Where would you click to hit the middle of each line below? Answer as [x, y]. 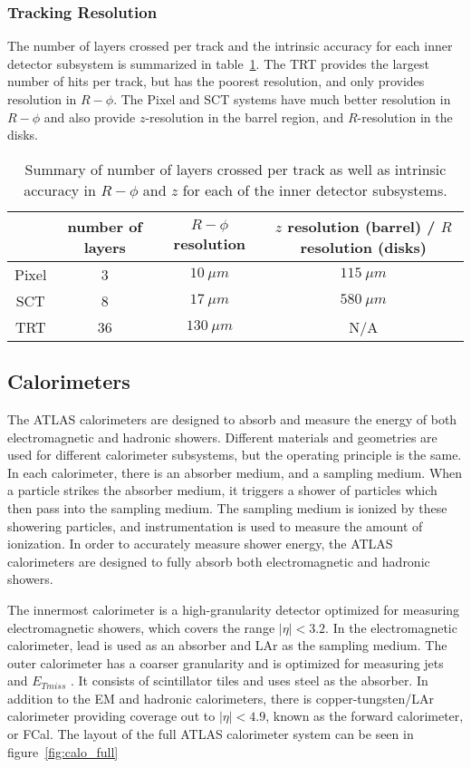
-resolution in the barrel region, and [245, 117]
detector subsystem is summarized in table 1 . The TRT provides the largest [218, 63]
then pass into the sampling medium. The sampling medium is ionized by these [227, 507]
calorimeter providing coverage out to [111, 716]
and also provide [90, 117]
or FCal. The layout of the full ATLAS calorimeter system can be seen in [211, 734]
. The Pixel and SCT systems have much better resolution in [282, 99]
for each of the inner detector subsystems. [315, 190]
